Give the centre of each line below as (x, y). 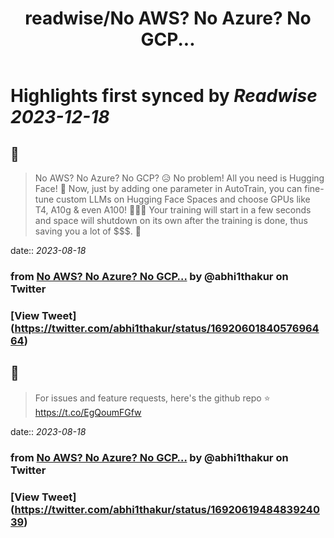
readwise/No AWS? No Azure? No (168, 18)
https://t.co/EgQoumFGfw (88, 412)
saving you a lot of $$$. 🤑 (88, 231)
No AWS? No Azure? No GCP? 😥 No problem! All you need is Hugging (179, 178)
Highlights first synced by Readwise (164, 96)
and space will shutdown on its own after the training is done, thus (171, 220)
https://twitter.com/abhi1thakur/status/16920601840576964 (167, 328)
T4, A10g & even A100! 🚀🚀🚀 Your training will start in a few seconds (173, 210)
